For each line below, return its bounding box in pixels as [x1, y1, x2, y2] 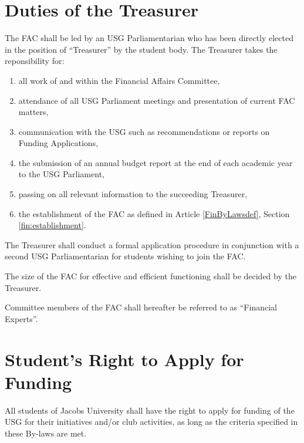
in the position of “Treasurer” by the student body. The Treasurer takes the [5, 43, 278, 55]
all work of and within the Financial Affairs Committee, [18, 74, 220, 86]
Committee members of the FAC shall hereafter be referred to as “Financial [5, 301, 277, 313]
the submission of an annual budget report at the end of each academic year [18, 156, 293, 168]
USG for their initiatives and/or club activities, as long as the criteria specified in [5, 415, 298, 428]
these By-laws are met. [5, 427, 87, 439]
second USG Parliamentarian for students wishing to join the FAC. [5, 250, 246, 262]
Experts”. [5, 312, 38, 324]
